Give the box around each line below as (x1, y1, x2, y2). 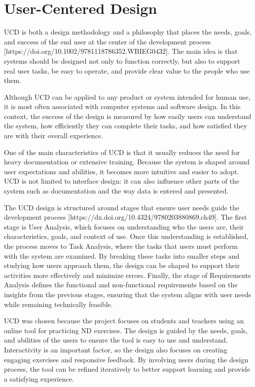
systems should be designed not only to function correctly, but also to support (4, 55, 240, 66)
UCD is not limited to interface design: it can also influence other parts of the (4, 176, 240, 186)
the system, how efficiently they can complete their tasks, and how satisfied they (4, 120, 247, 131)
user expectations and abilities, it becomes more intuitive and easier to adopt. (4, 166, 239, 176)
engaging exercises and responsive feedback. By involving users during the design (4, 354, 249, 364)
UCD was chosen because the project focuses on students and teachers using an (4, 315, 244, 326)
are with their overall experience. (4, 130, 104, 141)
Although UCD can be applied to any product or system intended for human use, (4, 91, 251, 102)
